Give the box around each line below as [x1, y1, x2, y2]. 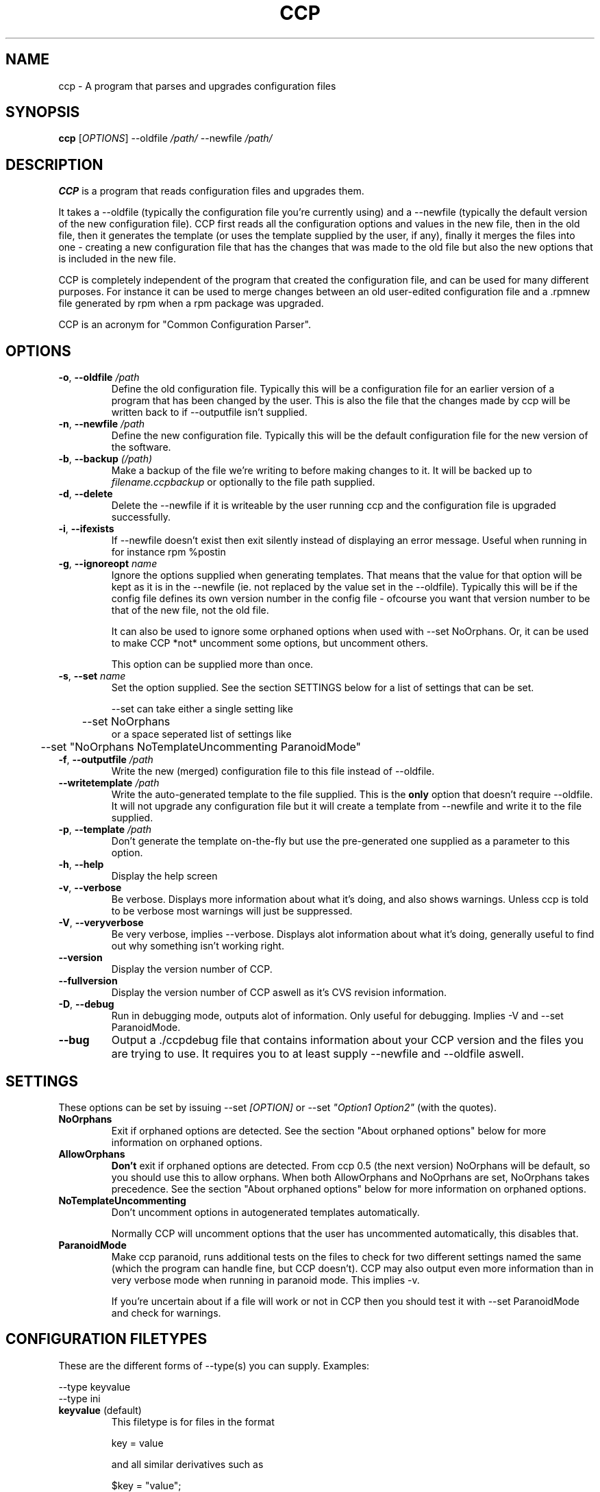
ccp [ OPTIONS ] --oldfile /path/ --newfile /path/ [58, 132, 273, 145]
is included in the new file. [58, 253, 176, 265]
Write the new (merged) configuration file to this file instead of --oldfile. [111, 765, 435, 778]
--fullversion [58, 975, 118, 987]
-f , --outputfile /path [58, 754, 153, 766]
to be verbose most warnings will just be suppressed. [111, 905, 353, 917]
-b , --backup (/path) [58, 453, 153, 465]
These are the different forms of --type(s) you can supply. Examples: [58, 1359, 370, 1371]
